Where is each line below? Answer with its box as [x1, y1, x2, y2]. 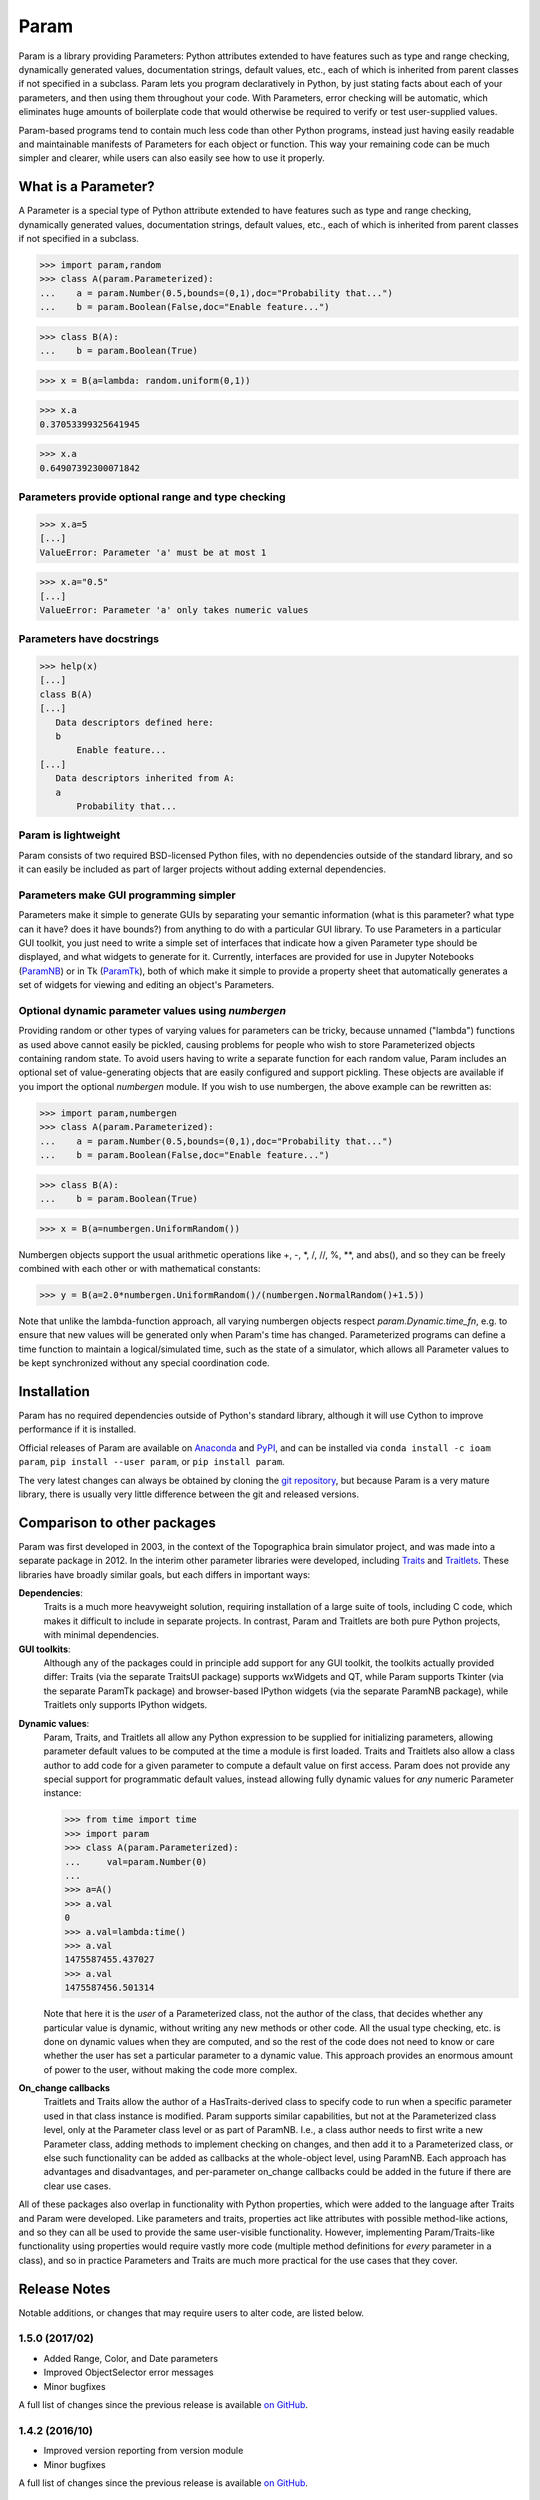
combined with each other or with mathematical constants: [18, 1262, 261, 1274]
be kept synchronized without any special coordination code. [18, 1357, 270, 1369]
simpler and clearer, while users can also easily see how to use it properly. [18, 152, 325, 164]
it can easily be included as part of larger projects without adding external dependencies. [18, 863, 387, 875]
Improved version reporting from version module [43, 2445, 244, 2457]
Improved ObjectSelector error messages [43, 2366, 214, 2379]
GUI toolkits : [18, 1643, 71, 1655]
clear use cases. [43, 2180, 112, 2192]
